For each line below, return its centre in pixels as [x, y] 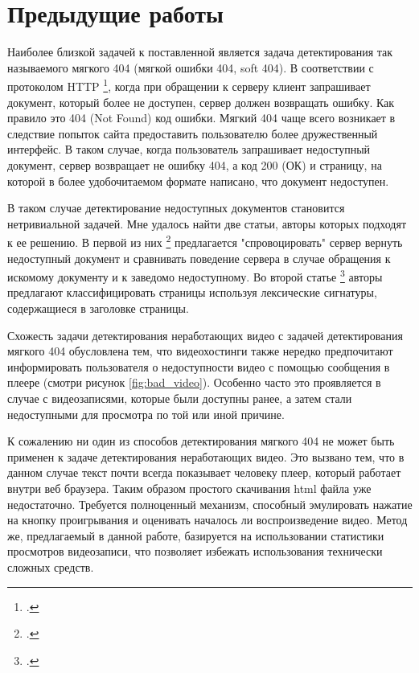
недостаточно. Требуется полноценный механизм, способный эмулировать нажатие [210, 504]
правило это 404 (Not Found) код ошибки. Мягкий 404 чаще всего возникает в [201, 118]
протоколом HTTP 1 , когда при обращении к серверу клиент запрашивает [189, 85]
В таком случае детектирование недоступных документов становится [176, 208]
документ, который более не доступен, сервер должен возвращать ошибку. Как [201, 102]
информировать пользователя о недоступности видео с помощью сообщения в [199, 366]
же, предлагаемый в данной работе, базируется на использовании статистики [196, 535]
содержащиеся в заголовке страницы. [98, 308]
